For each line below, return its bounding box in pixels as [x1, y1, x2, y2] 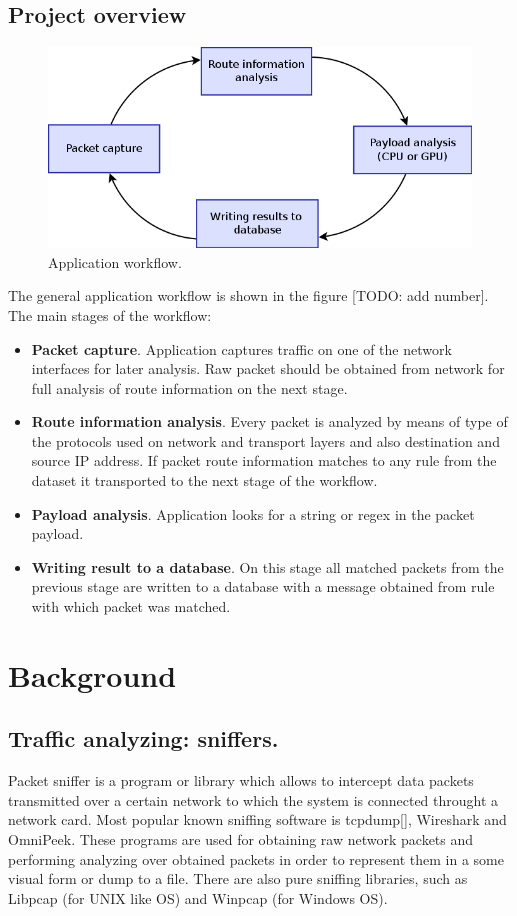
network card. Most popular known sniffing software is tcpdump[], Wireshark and [8, 809, 507, 830]
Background [8, 654, 177, 695]
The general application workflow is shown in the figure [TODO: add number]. [8, 285, 489, 306]
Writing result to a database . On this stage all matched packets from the [31, 556, 504, 577]
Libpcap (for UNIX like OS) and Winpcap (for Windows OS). [8, 887, 388, 908]
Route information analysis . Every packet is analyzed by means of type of [31, 411, 508, 432]
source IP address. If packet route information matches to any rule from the [31, 450, 497, 471]
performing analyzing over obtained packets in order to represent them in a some [8, 848, 504, 869]
